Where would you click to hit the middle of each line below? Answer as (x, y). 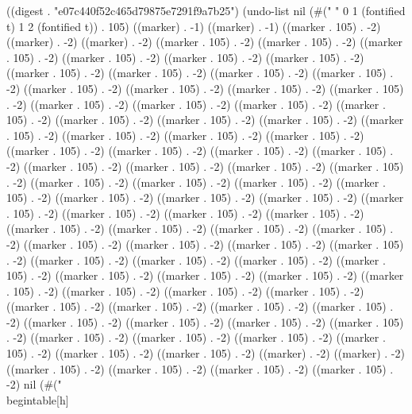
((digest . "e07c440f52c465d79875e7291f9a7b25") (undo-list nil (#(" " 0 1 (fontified (206, 10)
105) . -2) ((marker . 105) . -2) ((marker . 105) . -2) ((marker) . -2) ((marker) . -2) (206, 353)
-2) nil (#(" (34, 384)
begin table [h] (38, 399)
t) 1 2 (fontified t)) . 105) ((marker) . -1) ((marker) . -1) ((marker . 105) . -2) (194, 26)
